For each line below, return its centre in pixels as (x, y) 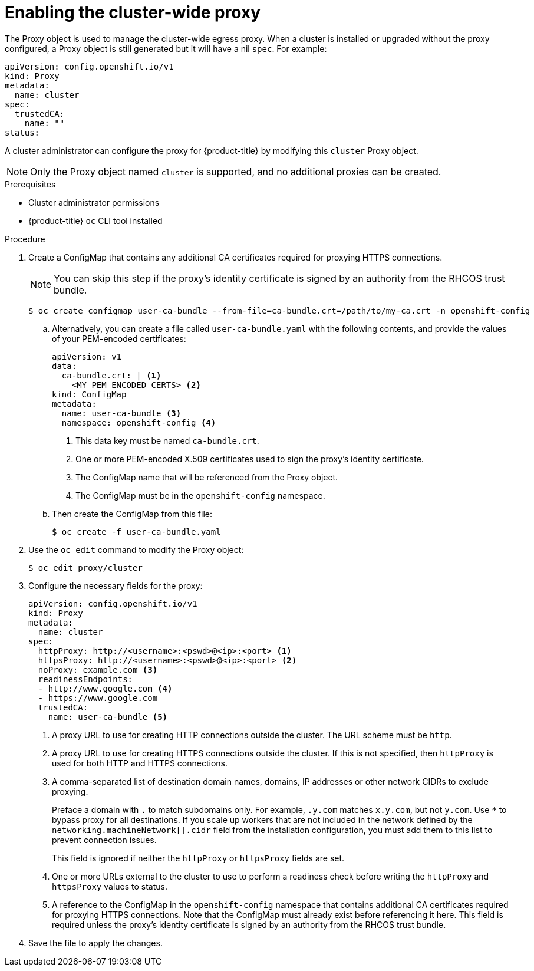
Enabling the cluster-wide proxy (133, 12)
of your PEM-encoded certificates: (119, 338)
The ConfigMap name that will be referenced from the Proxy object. (207, 477)
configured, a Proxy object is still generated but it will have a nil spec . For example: (166, 48)
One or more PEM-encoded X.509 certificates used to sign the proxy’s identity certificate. (250, 459)
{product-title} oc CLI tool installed (95, 220)
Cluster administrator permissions (94, 202)
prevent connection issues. (104, 840)
